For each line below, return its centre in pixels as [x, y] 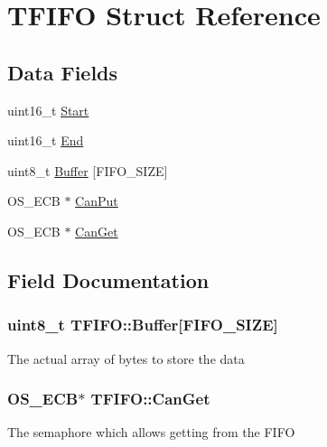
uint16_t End [46, 140]
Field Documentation [108, 279]
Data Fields [63, 72]
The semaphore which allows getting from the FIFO [151, 432]
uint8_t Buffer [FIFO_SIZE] [88, 170]
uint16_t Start [48, 110]
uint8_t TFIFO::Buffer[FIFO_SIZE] [143, 325]
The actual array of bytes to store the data [126, 358]
